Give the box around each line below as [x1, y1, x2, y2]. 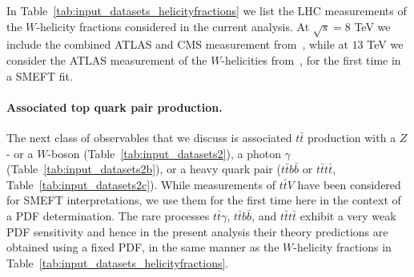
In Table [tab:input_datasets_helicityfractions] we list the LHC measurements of [6, 2, 407, 18]
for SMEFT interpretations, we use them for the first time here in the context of [6, 192, 401, 208]
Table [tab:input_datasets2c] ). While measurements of [6, 176, 275, 192]
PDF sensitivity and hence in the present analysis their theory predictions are [6, 223, 388, 239]
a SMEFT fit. [6, 67, 73, 84]
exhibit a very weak [299, 207, 396, 224]
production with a [307, 129, 396, 145]
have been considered [297, 176, 401, 192]
